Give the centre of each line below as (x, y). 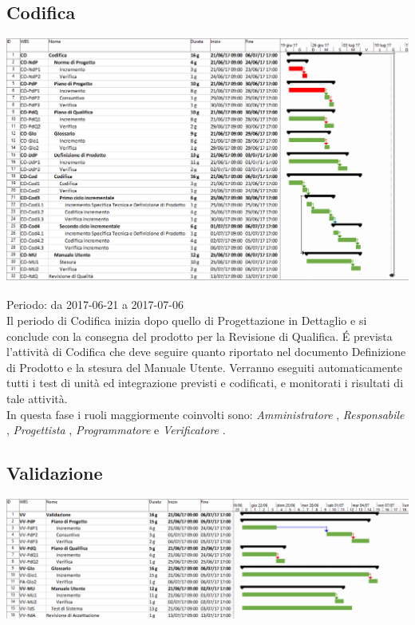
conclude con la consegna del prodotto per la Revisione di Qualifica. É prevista (200, 336)
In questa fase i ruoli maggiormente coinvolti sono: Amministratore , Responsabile (206, 414)
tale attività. (37, 398)
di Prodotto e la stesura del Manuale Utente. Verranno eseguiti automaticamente (205, 367)
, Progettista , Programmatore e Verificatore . (116, 430)
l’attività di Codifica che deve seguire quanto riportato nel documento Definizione (206, 352)
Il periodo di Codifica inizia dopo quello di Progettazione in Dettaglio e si (187, 320)
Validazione (55, 473)
